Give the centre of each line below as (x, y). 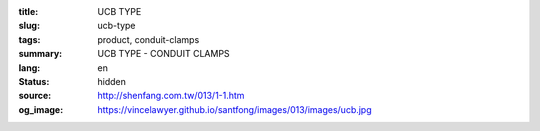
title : (28, 11)
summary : (40, 54)
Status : (34, 81)
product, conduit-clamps (148, 39)
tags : (29, 39)
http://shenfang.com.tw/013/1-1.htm (171, 96)
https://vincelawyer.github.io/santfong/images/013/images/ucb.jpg (234, 109)
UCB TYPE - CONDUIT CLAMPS (163, 54)
